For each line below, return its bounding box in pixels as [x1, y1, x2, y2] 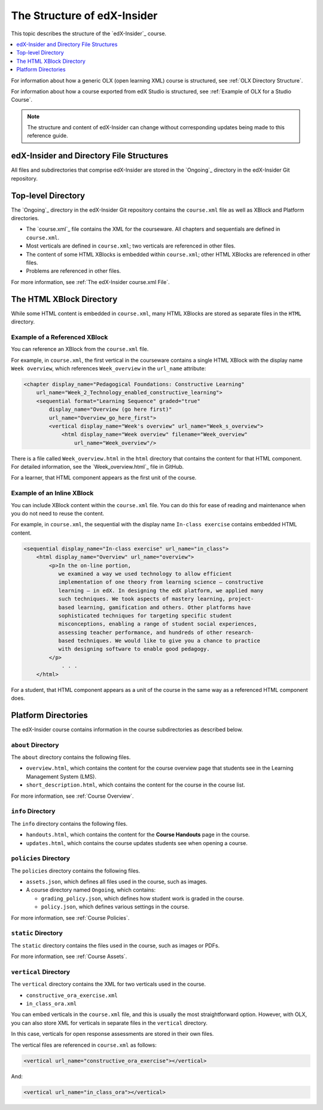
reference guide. [27, 132, 68, 139]
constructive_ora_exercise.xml [26, 992, 118, 999]
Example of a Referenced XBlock [11, 333, 108, 341]
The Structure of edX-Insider [11, 9, 158, 22]
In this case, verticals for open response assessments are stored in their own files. [11, 1030, 214, 1038]
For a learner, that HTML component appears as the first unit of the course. [11, 474, 197, 481]
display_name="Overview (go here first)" [48, 406, 172, 413]
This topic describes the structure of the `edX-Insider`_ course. [11, 30, 167, 37]
